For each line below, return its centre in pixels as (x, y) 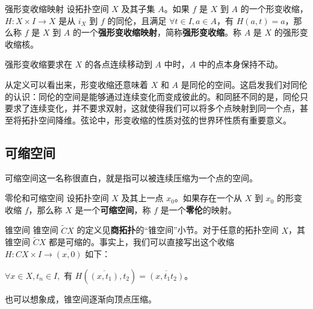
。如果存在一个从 (208, 198)
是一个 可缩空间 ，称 (113, 209)
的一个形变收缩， (274, 8)
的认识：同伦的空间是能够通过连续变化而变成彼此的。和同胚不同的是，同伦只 (156, 96)
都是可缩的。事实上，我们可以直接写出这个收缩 (141, 242)
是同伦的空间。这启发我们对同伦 (244, 84)
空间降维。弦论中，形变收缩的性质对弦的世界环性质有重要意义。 (165, 120)
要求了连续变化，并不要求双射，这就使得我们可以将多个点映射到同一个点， (152, 108)
